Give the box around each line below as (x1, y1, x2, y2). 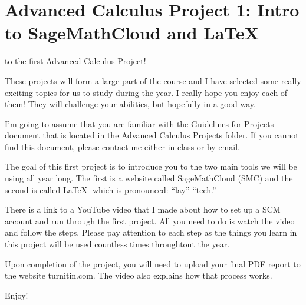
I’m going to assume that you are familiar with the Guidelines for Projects (5, 117, 274, 130)
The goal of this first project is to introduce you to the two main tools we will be (5, 160, 297, 173)
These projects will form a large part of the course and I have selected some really (5, 74, 301, 87)
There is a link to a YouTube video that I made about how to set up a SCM (5, 203, 281, 216)
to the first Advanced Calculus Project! (5, 55, 146, 67)
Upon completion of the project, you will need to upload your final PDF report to (5, 257, 301, 270)
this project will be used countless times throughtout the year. (5, 238, 230, 250)
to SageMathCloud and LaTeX (5, 21, 259, 45)
